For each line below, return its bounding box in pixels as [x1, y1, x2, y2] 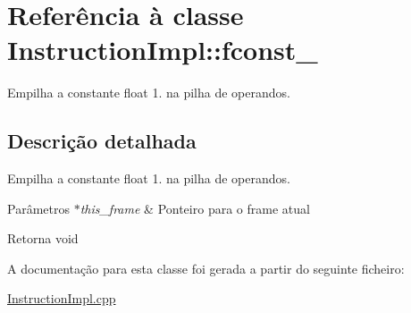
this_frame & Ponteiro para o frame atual [80, 199, 310, 217]
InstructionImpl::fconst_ [7, 31, 318, 68]
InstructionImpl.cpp [7, 289, 116, 308]
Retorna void [7, 229, 79, 248]
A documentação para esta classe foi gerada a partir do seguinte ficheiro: [7, 258, 405, 277]
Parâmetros [7, 199, 70, 217]
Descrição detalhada [7, 127, 197, 155]
